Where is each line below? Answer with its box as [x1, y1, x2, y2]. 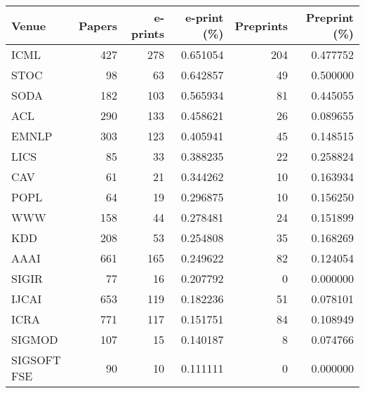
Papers [79, 17, 118, 34]
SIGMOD [11, 331, 58, 347]
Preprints [234, 17, 288, 34]
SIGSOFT [11, 352, 61, 368]
